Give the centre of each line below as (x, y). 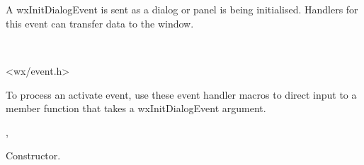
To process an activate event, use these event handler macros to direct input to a (181, 94)
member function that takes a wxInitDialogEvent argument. (136, 108)
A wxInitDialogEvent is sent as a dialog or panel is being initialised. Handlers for (182, 10)
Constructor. (33, 155)
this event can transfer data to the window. (100, 23)
